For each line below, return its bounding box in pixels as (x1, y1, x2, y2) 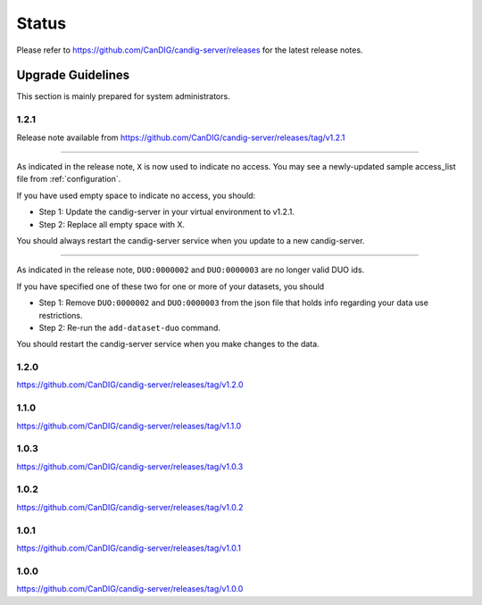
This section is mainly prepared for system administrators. (16, 91, 231, 102)
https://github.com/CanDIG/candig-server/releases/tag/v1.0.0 (16, 584, 244, 594)
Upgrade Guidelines (16, 68, 130, 83)
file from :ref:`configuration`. (16, 174, 121, 185)
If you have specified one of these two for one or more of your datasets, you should (16, 281, 325, 292)
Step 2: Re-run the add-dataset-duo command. (38, 322, 220, 333)
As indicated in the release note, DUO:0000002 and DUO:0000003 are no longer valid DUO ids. (16, 264, 365, 276)
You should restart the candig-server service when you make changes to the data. (16, 339, 320, 350)
